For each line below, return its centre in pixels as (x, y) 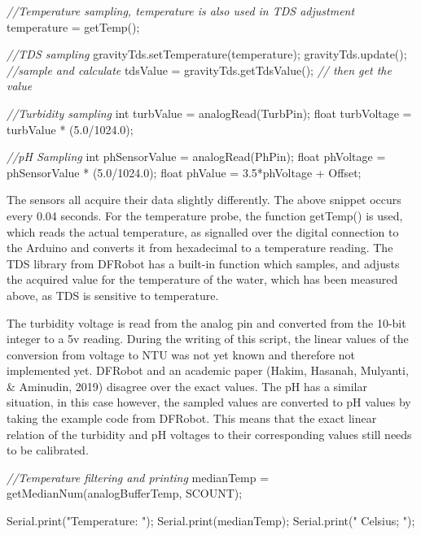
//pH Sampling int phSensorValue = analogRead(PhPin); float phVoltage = (196, 157)
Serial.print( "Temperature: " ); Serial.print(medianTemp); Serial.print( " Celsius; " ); (211, 521)
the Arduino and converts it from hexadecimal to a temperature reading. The (200, 248)
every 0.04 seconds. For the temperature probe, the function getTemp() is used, (205, 215)
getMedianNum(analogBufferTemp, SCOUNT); (125, 493)
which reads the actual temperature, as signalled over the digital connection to (203, 231)
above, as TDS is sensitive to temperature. (113, 295)
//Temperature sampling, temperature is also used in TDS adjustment (181, 11)
